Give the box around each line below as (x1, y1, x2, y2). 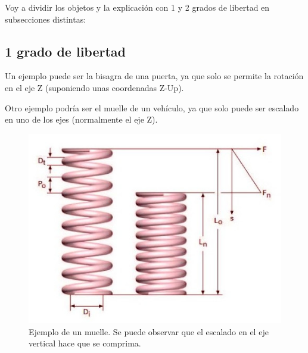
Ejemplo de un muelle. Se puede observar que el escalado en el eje (29, 325, 269, 338)
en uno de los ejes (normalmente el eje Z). (5, 113, 158, 126)
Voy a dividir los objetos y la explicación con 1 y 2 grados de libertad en (5, 1, 270, 13)
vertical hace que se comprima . (29, 337, 141, 349)
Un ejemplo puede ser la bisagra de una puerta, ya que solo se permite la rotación (5, 70, 304, 82)
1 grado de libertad (5, 42, 126, 60)
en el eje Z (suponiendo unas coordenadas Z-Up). (5, 81, 184, 93)
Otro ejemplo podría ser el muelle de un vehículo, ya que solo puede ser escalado (5, 101, 299, 114)
